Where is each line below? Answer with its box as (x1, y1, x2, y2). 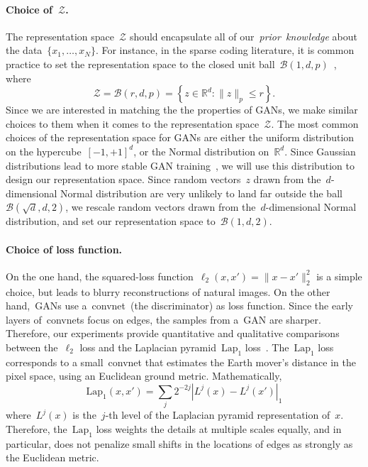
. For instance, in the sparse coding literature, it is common (95, 43, 355, 57)
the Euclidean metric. (6, 450, 99, 465)
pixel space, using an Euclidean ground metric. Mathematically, (6, 368, 282, 383)
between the (6, 339, 58, 354)
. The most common (271, 116, 359, 131)
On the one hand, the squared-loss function (6, 268, 194, 283)
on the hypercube (6, 143, 82, 158)
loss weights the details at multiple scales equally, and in (96, 421, 342, 436)
